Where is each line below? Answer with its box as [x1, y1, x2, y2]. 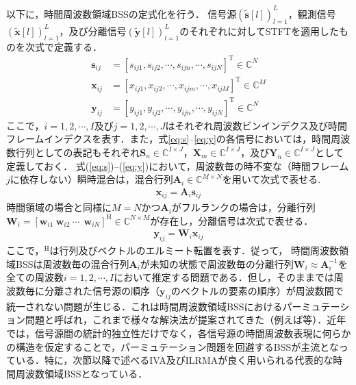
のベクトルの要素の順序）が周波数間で [170, 284, 344, 298]
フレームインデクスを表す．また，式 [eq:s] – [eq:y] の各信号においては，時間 [6, 132, 331, 146]
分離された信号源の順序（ [44, 284, 160, 298]
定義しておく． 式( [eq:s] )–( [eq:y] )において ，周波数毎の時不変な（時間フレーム [6, 158, 349, 173]
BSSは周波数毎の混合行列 [15, 256, 129, 271]
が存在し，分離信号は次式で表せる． [150, 213, 314, 227]
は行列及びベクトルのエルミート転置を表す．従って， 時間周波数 [49, 243, 340, 258]
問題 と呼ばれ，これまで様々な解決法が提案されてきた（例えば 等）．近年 [25, 312, 346, 327]
